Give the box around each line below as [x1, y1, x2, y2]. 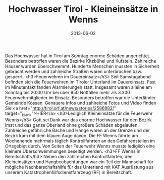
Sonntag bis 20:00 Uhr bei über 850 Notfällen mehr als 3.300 [5, 89, 130, 95]
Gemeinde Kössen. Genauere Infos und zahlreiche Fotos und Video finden [5, 100, 157, 106]
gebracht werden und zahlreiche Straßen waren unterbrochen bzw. [5, 68, 143, 74]
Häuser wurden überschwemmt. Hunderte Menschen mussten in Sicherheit [5, 63, 160, 69]
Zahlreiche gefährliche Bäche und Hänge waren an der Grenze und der [5, 127, 150, 133]
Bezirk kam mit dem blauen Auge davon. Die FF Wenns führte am [5, 132, 138, 139]
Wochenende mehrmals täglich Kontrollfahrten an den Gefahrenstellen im [5, 138, 155, 144]
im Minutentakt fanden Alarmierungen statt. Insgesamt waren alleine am [5, 84, 152, 90]
